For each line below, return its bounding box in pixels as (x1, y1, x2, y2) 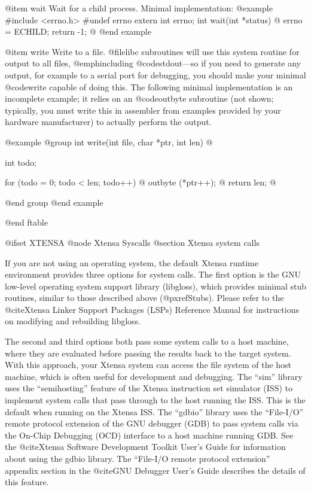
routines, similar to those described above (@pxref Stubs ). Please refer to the (5, 291, 284, 304)
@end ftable (5, 216, 48, 229)
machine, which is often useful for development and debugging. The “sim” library (5, 370, 303, 382)
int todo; (5, 156, 36, 168)
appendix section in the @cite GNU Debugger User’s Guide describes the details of (5, 464, 306, 476)
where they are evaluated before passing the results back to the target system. (5, 346, 291, 359)
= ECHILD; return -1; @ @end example (5, 25, 151, 38)
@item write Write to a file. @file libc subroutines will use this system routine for (5, 45, 300, 57)
